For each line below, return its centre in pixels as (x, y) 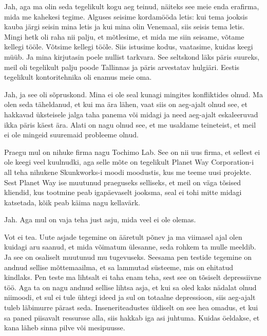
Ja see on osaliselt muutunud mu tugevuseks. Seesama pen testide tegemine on (128, 257)
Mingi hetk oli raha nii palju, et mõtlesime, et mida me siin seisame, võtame (124, 36)
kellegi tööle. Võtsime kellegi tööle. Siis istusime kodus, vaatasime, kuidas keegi (129, 47)
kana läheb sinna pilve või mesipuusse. (65, 328)
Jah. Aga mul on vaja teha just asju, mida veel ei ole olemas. (100, 219)
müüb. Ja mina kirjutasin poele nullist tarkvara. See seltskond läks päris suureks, (132, 56)
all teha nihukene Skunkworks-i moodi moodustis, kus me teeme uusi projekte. (128, 172)
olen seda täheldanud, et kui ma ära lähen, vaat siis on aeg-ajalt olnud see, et (126, 104)
